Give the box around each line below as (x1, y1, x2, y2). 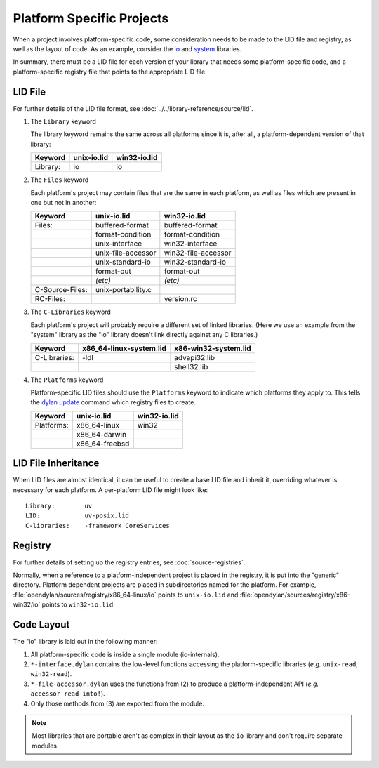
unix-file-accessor (95, 248, 157, 258)
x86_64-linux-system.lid (81, 343, 166, 353)
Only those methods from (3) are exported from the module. (30, 699, 205, 708)
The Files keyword (30, 176, 89, 184)
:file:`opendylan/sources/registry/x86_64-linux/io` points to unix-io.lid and (13, 590, 239, 599)
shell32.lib (174, 362, 208, 371)
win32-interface (164, 239, 218, 249)
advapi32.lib (174, 352, 215, 362)
